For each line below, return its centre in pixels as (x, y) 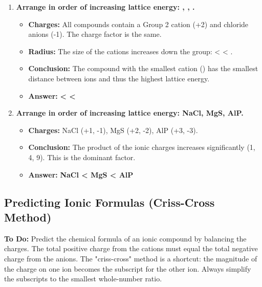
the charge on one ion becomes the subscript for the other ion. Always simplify (128, 268)
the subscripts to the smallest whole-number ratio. (83, 279)
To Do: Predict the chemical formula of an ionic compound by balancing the (125, 238)
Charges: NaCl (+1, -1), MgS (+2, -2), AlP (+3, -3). (113, 130)
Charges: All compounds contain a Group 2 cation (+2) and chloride (138, 24)
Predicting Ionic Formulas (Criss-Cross (110, 202)
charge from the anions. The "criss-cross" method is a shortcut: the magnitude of (131, 258)
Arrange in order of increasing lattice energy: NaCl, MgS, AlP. (130, 113)
